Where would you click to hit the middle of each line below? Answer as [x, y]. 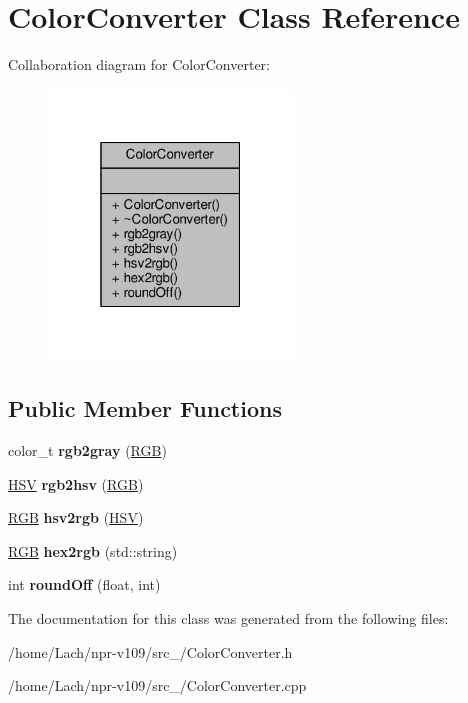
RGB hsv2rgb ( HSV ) [76, 517]
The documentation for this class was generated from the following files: [228, 618]
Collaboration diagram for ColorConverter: [139, 64]
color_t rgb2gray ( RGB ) [87, 450]
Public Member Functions [145, 408]
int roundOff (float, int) [84, 584]
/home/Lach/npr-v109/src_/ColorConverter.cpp [157, 685]
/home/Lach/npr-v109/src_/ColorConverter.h [150, 651]
